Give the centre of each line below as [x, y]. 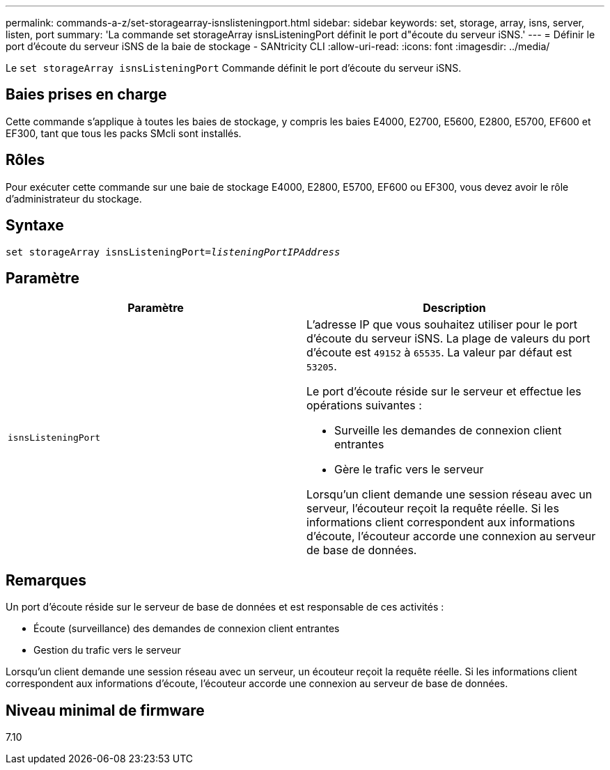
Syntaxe [35, 226]
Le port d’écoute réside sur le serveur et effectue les [444, 392]
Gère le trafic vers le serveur [409, 470]
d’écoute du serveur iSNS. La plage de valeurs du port [448, 339]
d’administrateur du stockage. [74, 198]
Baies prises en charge [86, 95]
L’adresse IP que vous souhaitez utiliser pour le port [442, 325]
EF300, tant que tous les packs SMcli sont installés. [124, 133]
